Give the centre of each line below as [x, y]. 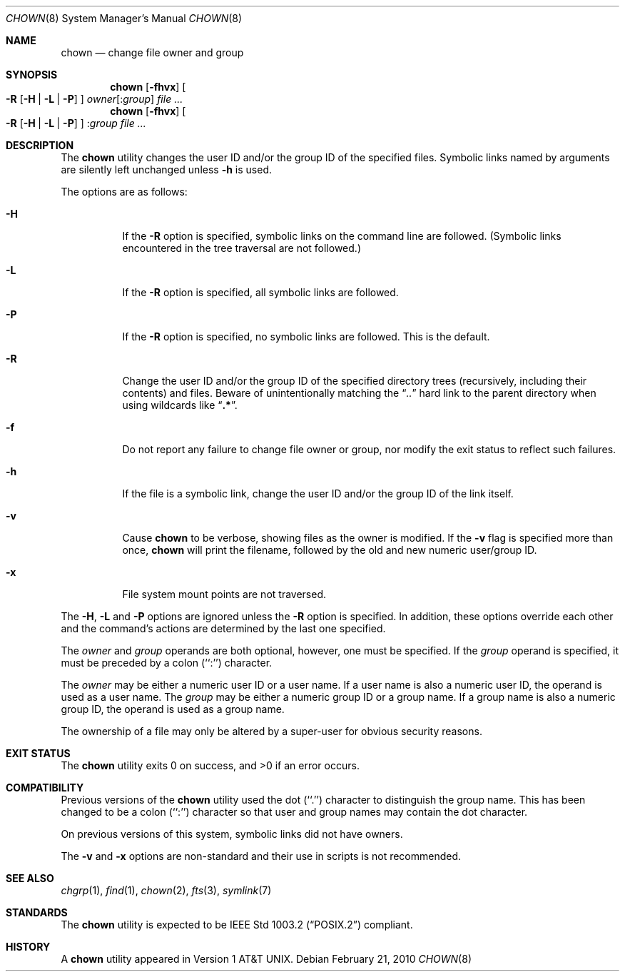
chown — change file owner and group [152, 52]
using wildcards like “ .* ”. [180, 405]
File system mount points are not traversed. [224, 594]
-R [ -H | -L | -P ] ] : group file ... [76, 123]
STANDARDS [37, 912]
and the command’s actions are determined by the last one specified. [223, 628]
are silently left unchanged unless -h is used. [167, 169]
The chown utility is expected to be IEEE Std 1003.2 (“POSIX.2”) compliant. [237, 925]
